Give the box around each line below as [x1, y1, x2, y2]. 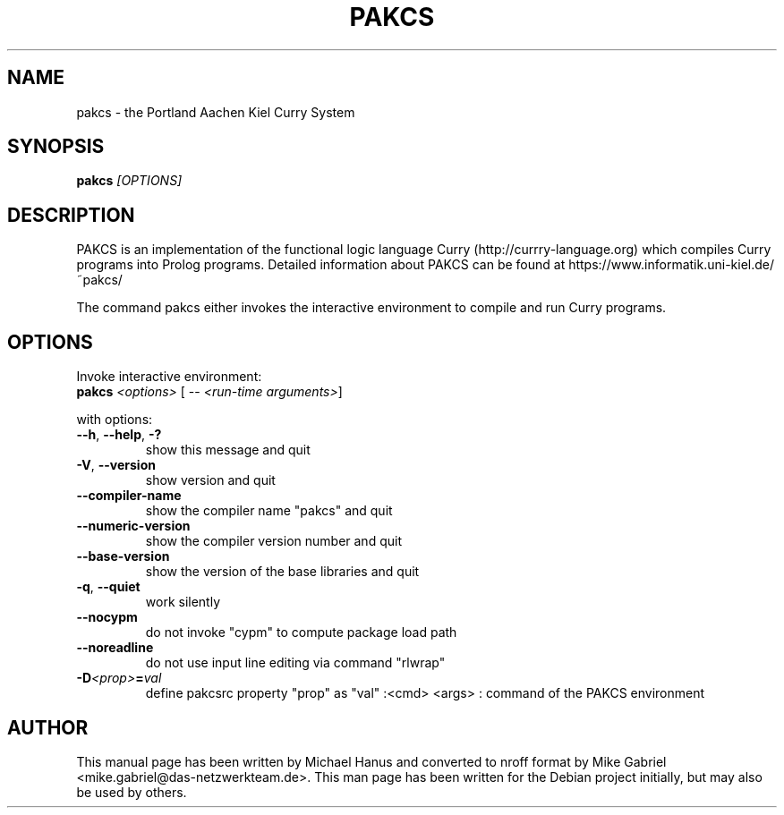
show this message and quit [145, 442, 311, 458]
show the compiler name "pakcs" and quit [145, 503, 393, 519]
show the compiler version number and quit [145, 533, 402, 549]
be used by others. [76, 784, 187, 800]
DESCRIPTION [7, 203, 135, 226]
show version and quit [145, 472, 276, 488]
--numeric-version [76, 518, 191, 534]
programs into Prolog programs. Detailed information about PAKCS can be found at [76, 257, 566, 273]
